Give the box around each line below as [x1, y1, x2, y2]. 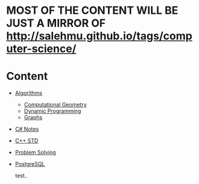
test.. [14, 172, 28, 179]
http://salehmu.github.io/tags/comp [6, 29, 193, 43]
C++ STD [14, 137, 39, 144]
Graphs [24, 114, 43, 121]
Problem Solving [14, 149, 56, 156]
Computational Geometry [24, 101, 87, 108]
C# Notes [14, 126, 39, 133]
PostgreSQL [14, 161, 45, 168]
